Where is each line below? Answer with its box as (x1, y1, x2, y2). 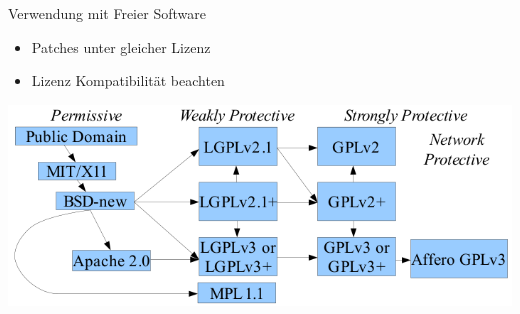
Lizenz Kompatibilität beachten (31, 70, 225, 91)
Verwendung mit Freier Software (8, 3, 206, 23)
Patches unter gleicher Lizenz (31, 36, 211, 57)
